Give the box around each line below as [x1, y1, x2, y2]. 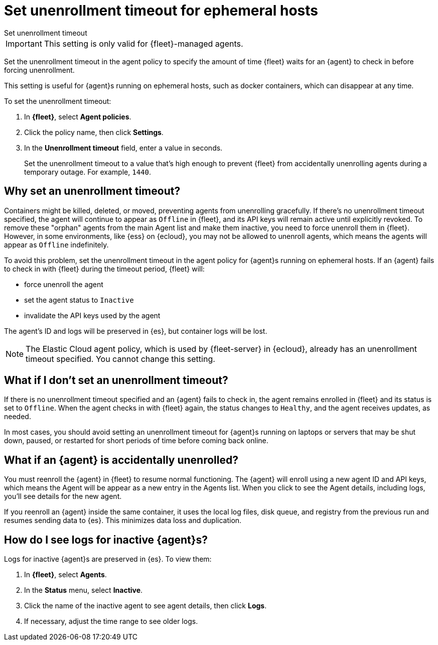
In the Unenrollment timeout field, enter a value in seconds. [24, 143, 223, 152]
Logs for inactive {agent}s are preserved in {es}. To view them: [4, 555, 212, 564]
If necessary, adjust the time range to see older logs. [24, 617, 198, 626]
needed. [4, 412, 31, 421]
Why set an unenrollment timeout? [4, 185, 181, 198]
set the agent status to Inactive [24, 295, 134, 304]
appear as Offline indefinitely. [4, 240, 109, 249]
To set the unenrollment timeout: [4, 96, 111, 105]
